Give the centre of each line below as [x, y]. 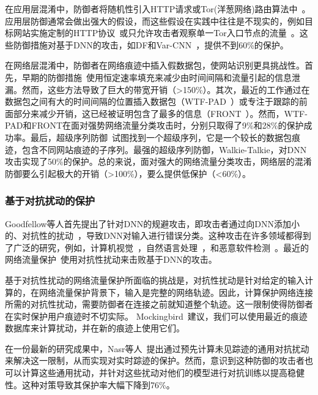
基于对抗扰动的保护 [50, 201]
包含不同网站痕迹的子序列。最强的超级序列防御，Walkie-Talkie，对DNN [164, 149]
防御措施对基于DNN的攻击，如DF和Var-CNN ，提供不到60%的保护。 [151, 44]
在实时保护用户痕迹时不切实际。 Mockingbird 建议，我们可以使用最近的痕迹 [156, 316]
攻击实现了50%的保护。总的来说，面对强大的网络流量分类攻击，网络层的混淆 [158, 161]
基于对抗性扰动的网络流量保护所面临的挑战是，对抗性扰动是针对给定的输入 [155, 280]
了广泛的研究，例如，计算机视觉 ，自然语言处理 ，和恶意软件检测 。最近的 [157, 247]
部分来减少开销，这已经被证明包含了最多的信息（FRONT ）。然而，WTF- [160, 113]
